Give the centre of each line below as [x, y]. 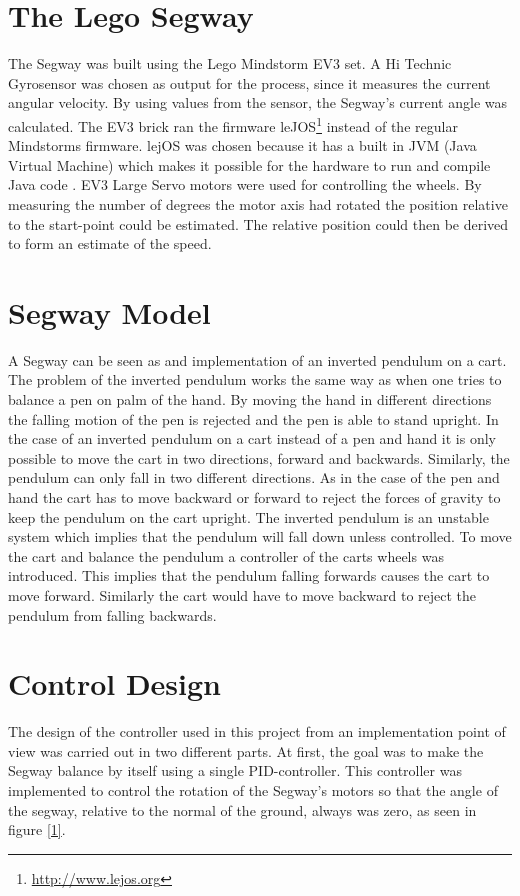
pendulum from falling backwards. [112, 614]
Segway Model [109, 311]
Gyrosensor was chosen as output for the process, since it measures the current [249, 82]
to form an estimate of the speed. [110, 243]
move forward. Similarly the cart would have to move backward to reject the [242, 594]
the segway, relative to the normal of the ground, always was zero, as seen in [242, 809]
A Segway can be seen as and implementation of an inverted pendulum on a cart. [257, 359]
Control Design [114, 683]
